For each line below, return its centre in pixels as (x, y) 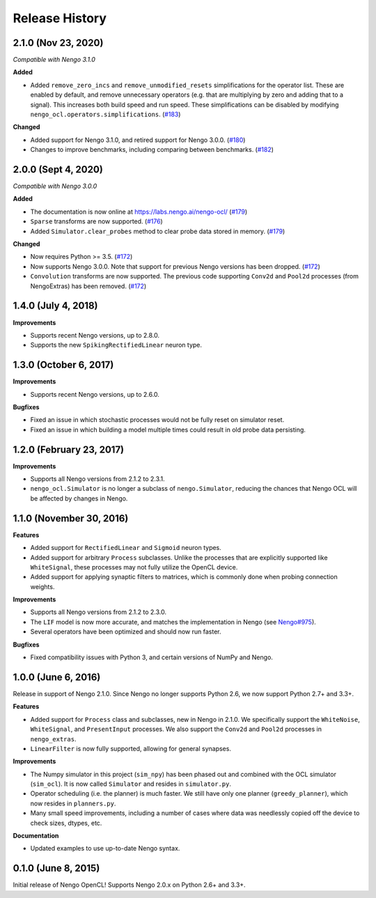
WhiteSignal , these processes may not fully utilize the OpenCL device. (134, 567)
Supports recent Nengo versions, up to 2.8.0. (95, 335)
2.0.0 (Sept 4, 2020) (58, 170)
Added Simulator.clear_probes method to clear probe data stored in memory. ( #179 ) (158, 231)
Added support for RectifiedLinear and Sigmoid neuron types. (126, 548)
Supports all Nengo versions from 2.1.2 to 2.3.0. (99, 612)
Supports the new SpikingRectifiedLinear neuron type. (116, 345)
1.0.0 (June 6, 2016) (57, 677)
